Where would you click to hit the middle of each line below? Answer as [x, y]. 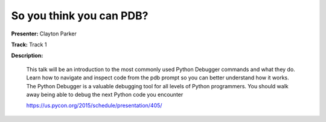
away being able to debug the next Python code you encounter [105, 94]
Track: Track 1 [29, 44]
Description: [27, 56]
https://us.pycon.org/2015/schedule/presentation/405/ [94, 106]
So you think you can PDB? [80, 16]
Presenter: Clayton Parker [44, 34]
